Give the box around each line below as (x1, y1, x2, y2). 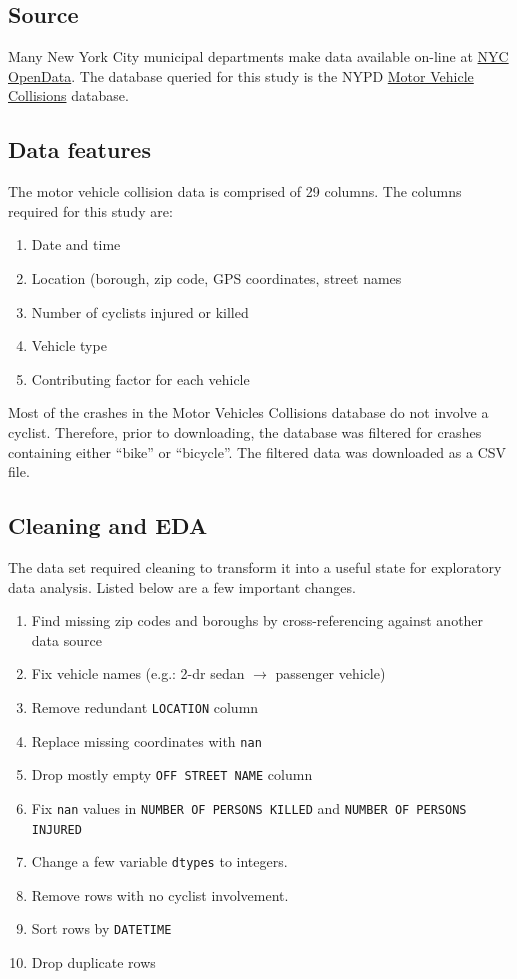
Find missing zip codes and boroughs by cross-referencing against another (31, 610, 484, 631)
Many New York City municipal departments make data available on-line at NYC (8, 46, 509, 67)
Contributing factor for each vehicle (31, 368, 250, 389)
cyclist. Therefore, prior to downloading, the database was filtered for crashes (8, 421, 482, 442)
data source (31, 629, 102, 650)
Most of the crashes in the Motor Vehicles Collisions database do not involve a (8, 402, 489, 423)
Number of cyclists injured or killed (31, 301, 249, 322)
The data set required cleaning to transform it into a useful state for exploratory (8, 556, 502, 577)
